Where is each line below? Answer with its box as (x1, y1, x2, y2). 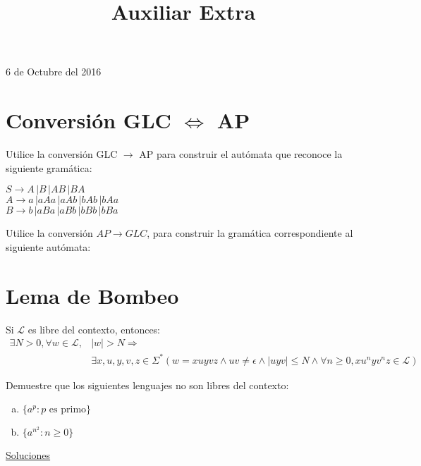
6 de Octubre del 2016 (6, 64, 102, 79)
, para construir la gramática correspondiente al (147, 226, 353, 240)
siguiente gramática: (6, 160, 92, 175)
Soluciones (6, 448, 51, 462)
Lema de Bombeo (6, 281, 179, 309)
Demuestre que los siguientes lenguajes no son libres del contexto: (6, 377, 289, 392)
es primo (49, 405, 87, 415)
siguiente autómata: (6, 239, 91, 254)
